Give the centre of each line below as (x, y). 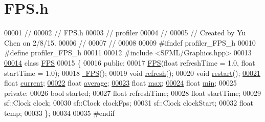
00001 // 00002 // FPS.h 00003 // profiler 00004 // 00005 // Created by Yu (125, 33)
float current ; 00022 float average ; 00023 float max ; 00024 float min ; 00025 (120, 83)
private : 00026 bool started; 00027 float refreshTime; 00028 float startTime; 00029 (133, 93)
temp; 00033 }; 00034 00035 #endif (59, 113)
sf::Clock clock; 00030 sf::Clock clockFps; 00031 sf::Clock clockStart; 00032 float (129, 103)
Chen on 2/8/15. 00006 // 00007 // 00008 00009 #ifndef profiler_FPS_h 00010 (130, 42)
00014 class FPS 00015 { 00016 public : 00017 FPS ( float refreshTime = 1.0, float (130, 62)
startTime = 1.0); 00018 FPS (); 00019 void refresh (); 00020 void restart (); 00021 (132, 73)
